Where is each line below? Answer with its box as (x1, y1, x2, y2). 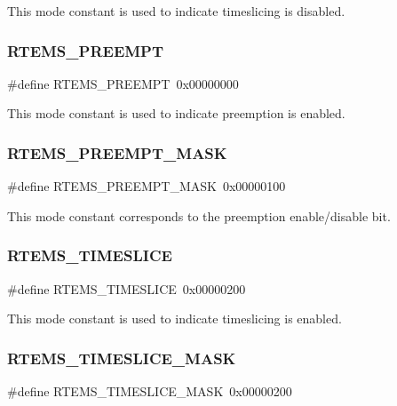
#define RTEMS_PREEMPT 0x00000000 (7, 74, 239, 92)
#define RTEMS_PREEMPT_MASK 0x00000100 (7, 177, 286, 195)
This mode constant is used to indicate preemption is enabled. (7, 104, 345, 123)
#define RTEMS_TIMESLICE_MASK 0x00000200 (7, 382, 292, 401)
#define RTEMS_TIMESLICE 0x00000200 (7, 279, 246, 298)
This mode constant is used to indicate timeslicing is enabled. (7, 309, 342, 328)
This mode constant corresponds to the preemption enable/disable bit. (7, 206, 391, 225)
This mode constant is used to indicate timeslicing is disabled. (7, 2, 345, 20)
